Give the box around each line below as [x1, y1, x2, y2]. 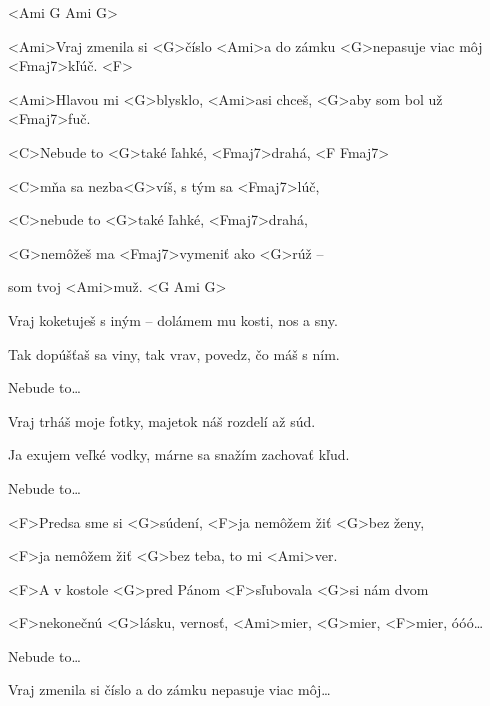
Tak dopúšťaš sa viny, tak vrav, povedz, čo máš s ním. [8, 343, 340, 364]
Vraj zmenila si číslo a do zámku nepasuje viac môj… [8, 679, 331, 700]
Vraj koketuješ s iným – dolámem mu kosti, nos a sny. [8, 309, 338, 330]
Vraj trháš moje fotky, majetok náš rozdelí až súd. [8, 410, 316, 431]
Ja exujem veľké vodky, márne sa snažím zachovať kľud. [8, 444, 350, 465]
